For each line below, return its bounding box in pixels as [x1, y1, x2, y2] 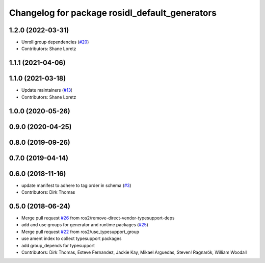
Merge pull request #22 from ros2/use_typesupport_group [21, 229, 139, 235]
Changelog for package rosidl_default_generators [9, 7, 217, 18]
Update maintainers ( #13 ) [21, 87, 73, 93]
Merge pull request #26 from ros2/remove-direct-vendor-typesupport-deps [21, 215, 175, 221]
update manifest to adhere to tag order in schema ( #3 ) [21, 182, 132, 188]
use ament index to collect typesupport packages [21, 236, 122, 241]
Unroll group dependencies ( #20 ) [21, 39, 89, 45]
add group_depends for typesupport [21, 242, 95, 248]
